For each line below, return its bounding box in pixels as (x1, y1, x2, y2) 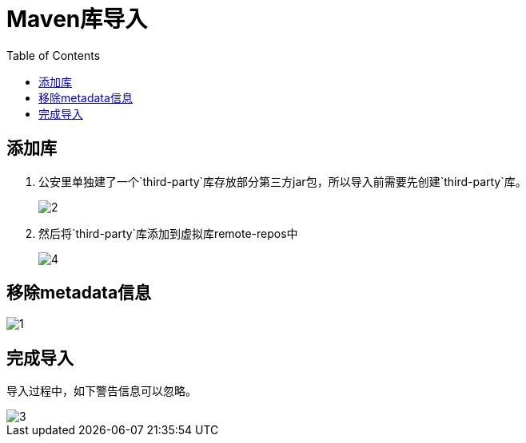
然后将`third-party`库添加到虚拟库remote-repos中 (38, 226, 298, 240)
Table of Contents (6, 48, 101, 62)
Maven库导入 (6, 6, 148, 33)
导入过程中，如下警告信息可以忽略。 (6, 384, 197, 398)
